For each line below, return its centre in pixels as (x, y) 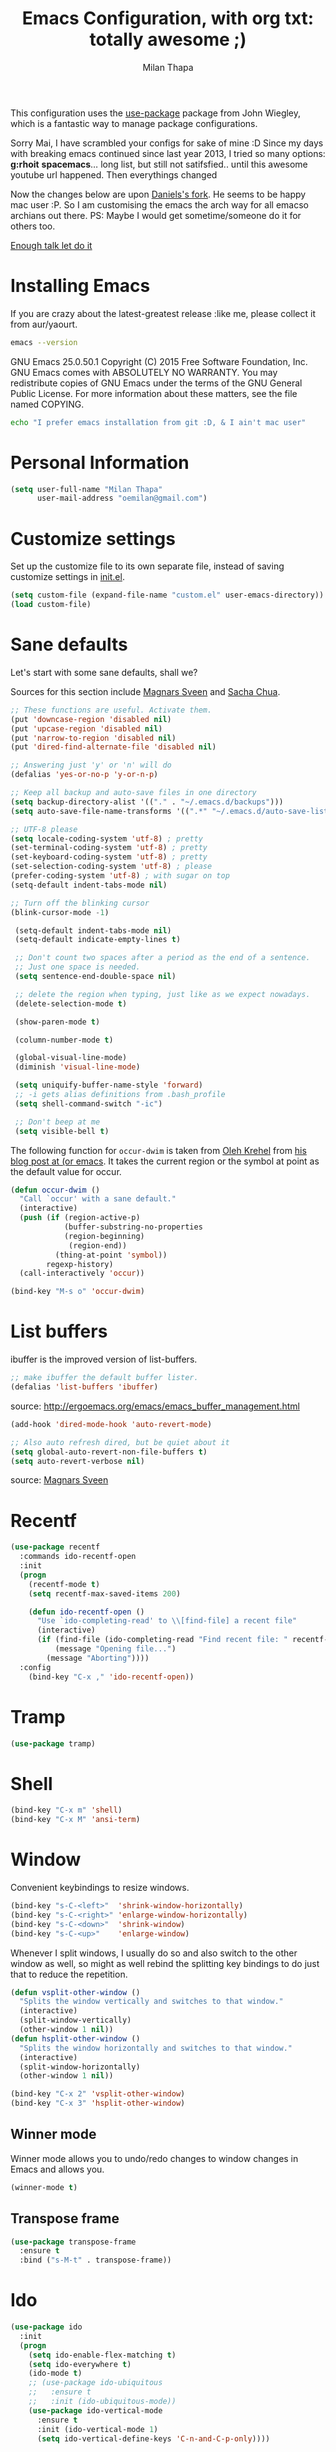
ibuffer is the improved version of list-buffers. (104, 1359)
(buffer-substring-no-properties (133, 1227)
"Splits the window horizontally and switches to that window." (156, 2048)
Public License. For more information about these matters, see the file (154, 393)
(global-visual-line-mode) (71, 1058)
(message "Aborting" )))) (98, 1658)
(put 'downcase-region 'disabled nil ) (91, 719)
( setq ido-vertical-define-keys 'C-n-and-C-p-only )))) (153, 2438)
